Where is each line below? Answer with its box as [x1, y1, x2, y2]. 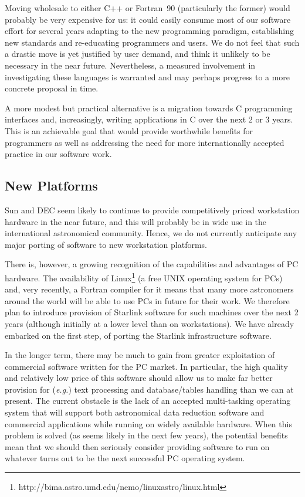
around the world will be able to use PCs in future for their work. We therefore [5, 294, 290, 307]
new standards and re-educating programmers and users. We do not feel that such [5, 36, 300, 48]
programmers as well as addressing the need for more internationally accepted [5, 136, 284, 148]
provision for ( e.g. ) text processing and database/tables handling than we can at [5, 383, 294, 395]
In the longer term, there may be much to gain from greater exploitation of [5, 349, 275, 361]
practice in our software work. [5, 148, 112, 160]
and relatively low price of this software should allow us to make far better [5, 372, 273, 384]
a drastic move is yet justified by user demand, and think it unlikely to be [5, 47, 270, 60]
